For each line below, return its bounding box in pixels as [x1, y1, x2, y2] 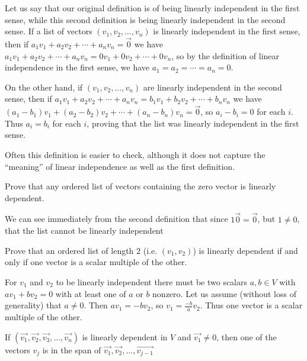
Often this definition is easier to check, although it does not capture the [5, 148, 266, 160]
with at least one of [55, 287, 126, 299]
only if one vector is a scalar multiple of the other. [5, 256, 187, 268]
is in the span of [42, 343, 101, 356]
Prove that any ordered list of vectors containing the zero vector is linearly [5, 180, 276, 192]
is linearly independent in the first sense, [153, 25, 300, 37]
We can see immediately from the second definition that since [5, 212, 228, 225]
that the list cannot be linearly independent [5, 224, 164, 237]
